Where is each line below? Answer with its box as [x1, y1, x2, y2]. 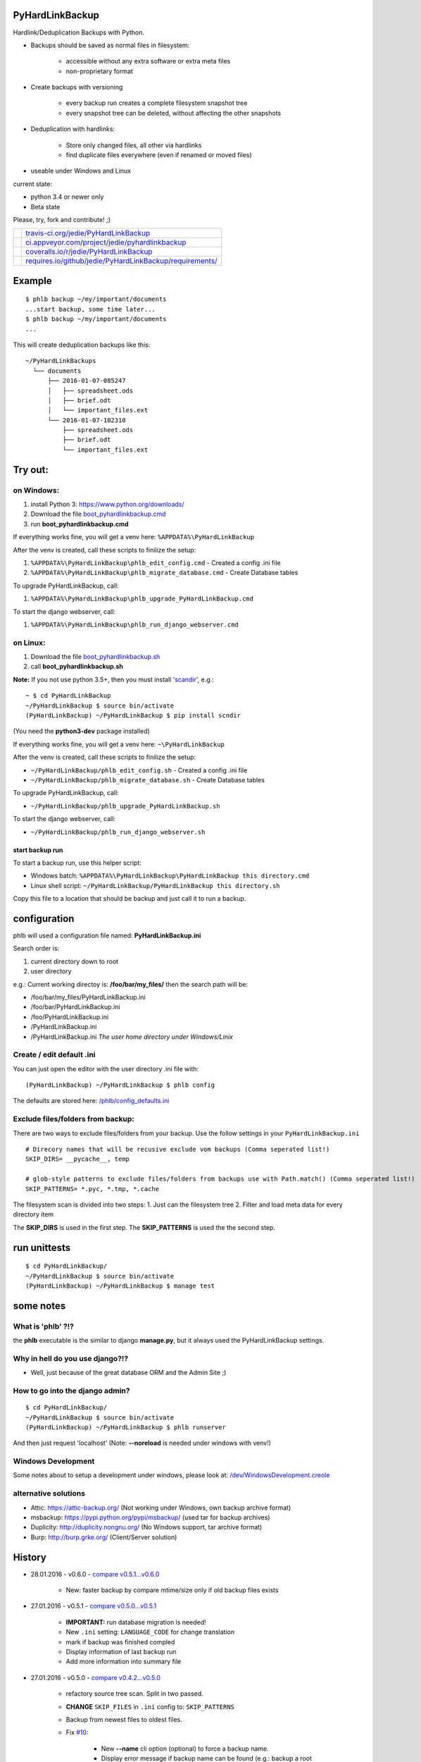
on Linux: [13, 638, 46, 648]
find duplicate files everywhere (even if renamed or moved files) [65, 151, 253, 159]
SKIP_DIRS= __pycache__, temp [25, 1155, 130, 1163]
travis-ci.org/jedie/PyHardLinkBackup [25, 228, 151, 238]
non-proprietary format [65, 67, 134, 75]
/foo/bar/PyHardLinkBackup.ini [30, 1003, 120, 1011]
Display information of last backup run [65, 1648, 177, 1656]
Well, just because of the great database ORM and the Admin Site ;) [30, 1368, 227, 1377]
